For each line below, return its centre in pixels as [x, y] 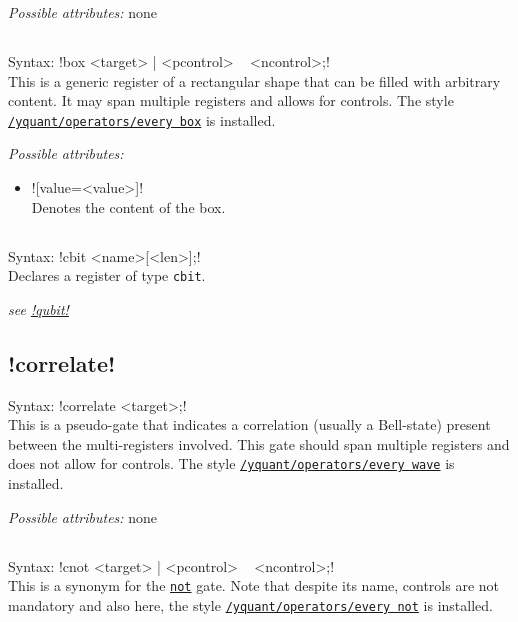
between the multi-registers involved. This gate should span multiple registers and [259, 443]
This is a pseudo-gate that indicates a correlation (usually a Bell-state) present [249, 424]
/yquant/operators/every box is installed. [142, 119]
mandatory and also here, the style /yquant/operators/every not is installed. [250, 604]
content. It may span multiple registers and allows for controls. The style [231, 100]
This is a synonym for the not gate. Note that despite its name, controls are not [254, 585]
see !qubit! [38, 308]
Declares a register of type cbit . [107, 275]
